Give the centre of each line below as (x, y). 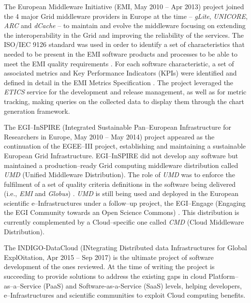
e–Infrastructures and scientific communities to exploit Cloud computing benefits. (125, 295)
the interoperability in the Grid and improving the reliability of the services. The (124, 35)
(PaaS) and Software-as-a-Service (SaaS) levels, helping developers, (142, 285)
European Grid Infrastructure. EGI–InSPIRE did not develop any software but (121, 155)
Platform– (223, 276)
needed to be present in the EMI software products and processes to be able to (121, 53)
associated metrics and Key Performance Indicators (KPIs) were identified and (120, 73)
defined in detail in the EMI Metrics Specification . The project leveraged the (119, 82)
